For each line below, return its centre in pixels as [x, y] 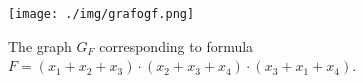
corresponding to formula [176, 45]
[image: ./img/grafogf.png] [101, 14]
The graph [40, 45]
